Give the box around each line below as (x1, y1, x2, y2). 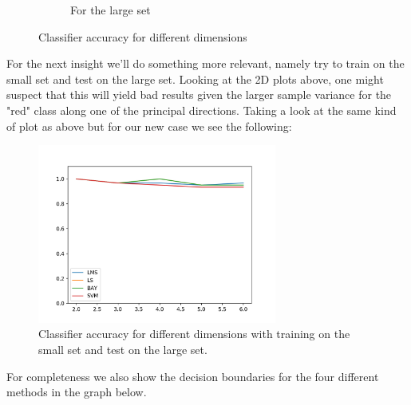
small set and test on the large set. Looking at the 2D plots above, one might (6, 70, 384, 87)
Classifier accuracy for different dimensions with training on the (38, 325, 350, 342)
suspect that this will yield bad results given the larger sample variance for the (6, 86, 392, 103)
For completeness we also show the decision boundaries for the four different (6, 368, 379, 384)
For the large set (70, 2, 151, 18)
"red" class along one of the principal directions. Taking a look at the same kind (6, 101, 397, 118)
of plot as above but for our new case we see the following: (6, 117, 292, 134)
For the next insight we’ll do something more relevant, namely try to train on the (6, 55, 405, 72)
